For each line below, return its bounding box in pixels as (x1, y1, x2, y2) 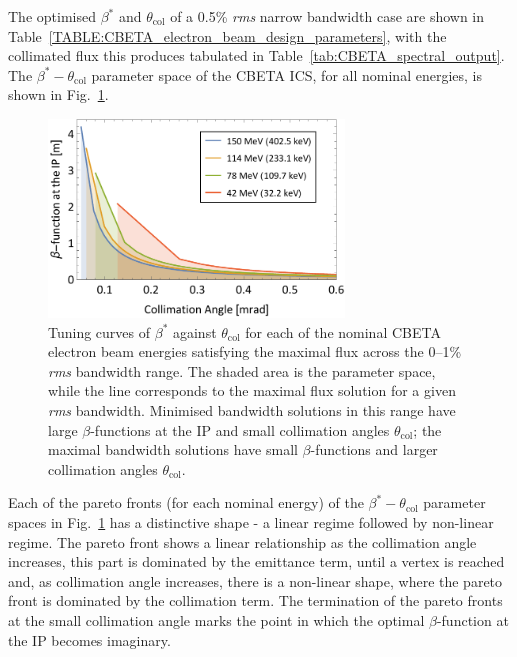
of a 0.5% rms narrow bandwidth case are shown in (170, 6, 485, 26)
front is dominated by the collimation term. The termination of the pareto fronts (8, 590, 503, 611)
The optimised (8, 6, 96, 26)
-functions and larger (310, 439, 438, 460)
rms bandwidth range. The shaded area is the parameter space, (48, 360, 436, 381)
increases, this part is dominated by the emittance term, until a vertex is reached (8, 551, 505, 572)
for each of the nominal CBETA (245, 321, 441, 342)
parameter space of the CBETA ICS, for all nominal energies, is (91, 64, 482, 85)
